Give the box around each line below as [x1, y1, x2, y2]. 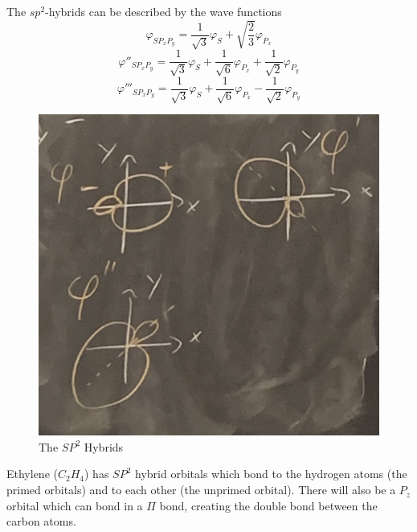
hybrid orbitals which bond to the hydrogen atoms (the [135, 465, 407, 482]
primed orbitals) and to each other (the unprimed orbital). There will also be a [6, 481, 396, 498]
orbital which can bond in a [6, 497, 143, 513]
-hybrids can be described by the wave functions [45, 3, 282, 19]
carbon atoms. [6, 513, 76, 530]
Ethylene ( [6, 465, 58, 482]
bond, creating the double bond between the [159, 497, 378, 513]
